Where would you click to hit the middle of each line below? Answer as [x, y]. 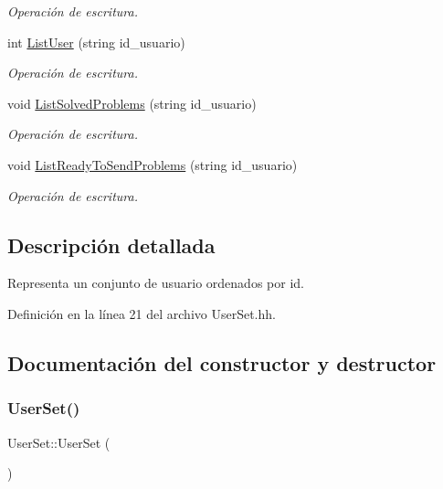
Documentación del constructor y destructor [222, 362]
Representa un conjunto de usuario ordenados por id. [156, 283]
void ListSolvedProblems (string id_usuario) [132, 103]
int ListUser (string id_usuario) [96, 42]
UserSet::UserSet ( [59, 442]
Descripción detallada [111, 244]
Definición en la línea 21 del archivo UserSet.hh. [142, 313]
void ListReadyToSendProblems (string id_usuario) [153, 164]
